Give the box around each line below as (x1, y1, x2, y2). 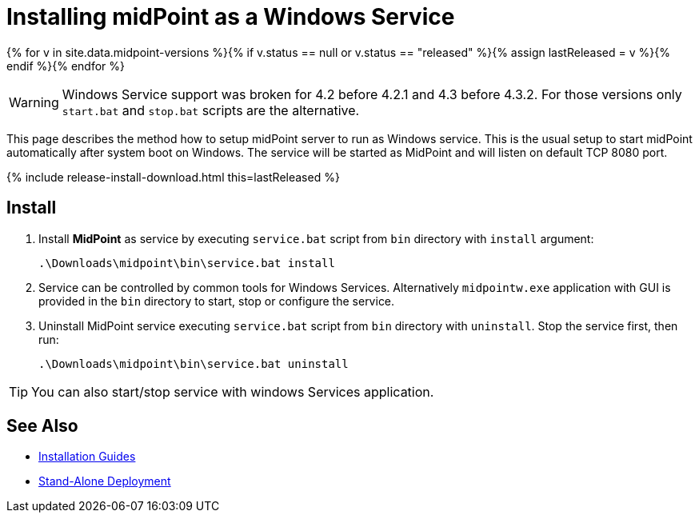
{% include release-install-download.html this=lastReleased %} (6, 170, 340, 184)
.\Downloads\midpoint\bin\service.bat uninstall (38, 357, 349, 370)
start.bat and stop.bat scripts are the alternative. (62, 102, 360, 118)
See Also (6, 416, 78, 437)
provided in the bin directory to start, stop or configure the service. (38, 293, 395, 308)
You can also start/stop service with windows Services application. (31, 383, 434, 400)
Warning (9, 94, 59, 110)
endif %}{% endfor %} (6, 58, 125, 73)
